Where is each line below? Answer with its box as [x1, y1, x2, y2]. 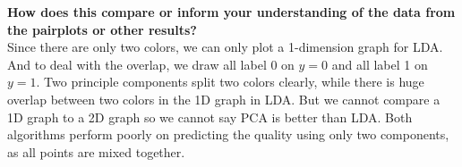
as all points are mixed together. [7, 142, 185, 161]
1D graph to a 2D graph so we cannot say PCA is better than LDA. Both [7, 107, 413, 126]
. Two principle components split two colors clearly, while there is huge [36, 72, 424, 91]
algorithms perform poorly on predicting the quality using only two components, [7, 125, 449, 144]
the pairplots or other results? [7, 20, 197, 38]
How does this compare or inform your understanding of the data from [7, 3, 456, 21]
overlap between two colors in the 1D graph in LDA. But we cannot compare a [7, 89, 441, 108]
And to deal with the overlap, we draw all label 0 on [7, 54, 295, 73]
